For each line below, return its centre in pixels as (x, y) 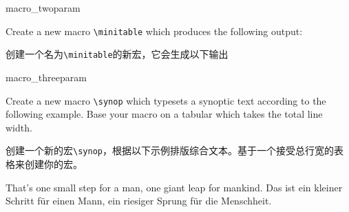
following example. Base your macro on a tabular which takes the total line (164, 114)
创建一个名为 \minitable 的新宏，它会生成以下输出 (117, 54)
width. (19, 127)
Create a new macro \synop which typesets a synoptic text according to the (166, 100)
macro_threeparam (46, 77)
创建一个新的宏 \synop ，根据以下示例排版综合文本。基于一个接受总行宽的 (170, 150)
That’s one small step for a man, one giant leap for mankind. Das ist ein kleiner (174, 187)
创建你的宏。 (53, 164)
